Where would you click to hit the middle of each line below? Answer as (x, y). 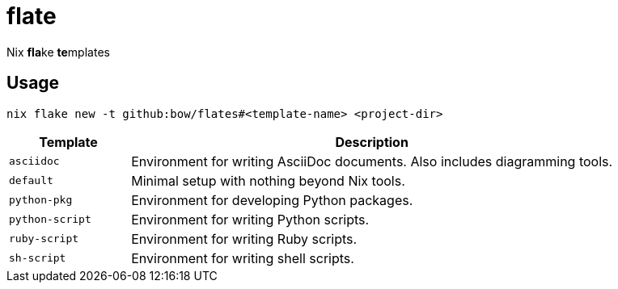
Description (372, 142)
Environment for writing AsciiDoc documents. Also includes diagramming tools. (372, 161)
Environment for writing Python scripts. (250, 219)
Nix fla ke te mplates (58, 52)
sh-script (38, 258)
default (31, 181)
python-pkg (41, 200)
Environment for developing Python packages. (272, 200)
